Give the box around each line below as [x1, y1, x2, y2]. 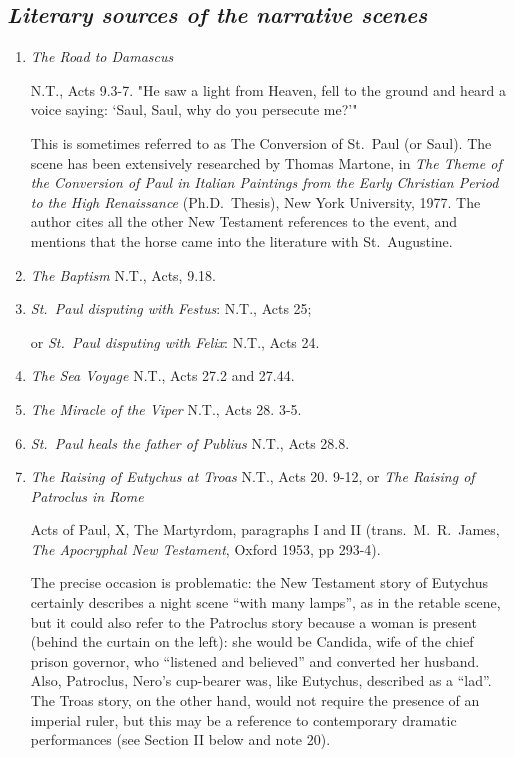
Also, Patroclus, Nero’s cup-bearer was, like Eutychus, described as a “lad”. [30, 670, 492, 691]
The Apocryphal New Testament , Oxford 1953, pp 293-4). [30, 538, 381, 559]
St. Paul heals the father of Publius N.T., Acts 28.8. [30, 432, 350, 453]
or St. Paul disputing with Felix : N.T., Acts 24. [30, 331, 320, 352]
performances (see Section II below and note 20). [30, 729, 331, 750]
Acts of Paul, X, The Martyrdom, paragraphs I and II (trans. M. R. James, [30, 519, 500, 540]
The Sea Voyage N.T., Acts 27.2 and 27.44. [30, 365, 295, 386]
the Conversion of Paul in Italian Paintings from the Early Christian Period [30, 172, 499, 193]
